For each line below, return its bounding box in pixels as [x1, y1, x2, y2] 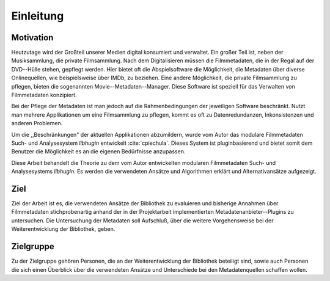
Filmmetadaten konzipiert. [11, 92, 77, 99]
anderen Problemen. [11, 120, 63, 127]
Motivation [11, 32, 54, 43]
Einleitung [11, 9, 64, 23]
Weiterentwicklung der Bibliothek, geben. [11, 225, 116, 233]
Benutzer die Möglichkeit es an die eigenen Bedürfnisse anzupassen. [11, 148, 186, 155]
